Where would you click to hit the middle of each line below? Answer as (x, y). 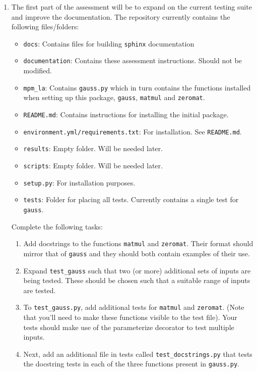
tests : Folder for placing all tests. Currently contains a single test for (131, 199)
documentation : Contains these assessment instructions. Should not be (133, 60)
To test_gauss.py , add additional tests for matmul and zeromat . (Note (134, 307)
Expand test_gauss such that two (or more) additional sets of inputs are (137, 270)
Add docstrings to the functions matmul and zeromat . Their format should (138, 243)
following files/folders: (45, 27)
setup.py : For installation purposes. (79, 182)
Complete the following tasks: (57, 226)
